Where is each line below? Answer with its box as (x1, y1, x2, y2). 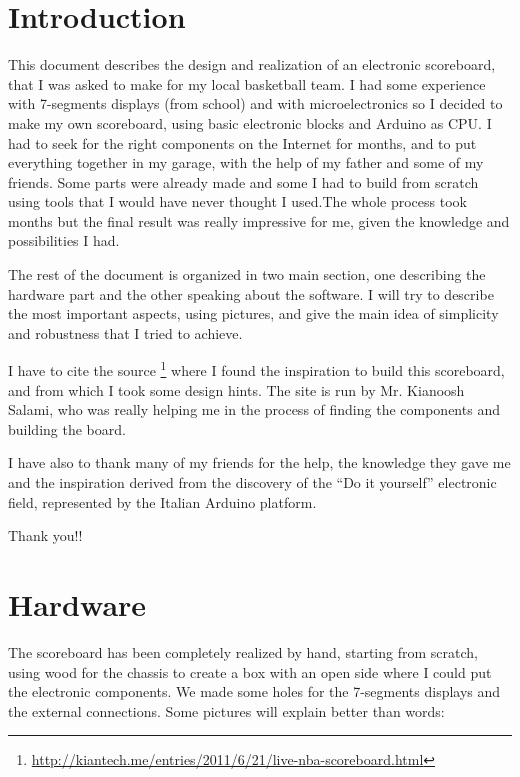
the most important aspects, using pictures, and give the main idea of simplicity (8, 303, 499, 324)
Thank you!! (8, 525, 83, 546)
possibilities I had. (8, 230, 120, 251)
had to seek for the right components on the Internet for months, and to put (8, 132, 477, 153)
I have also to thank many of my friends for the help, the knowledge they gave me (8, 452, 511, 473)
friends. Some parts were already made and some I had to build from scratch (8, 171, 479, 192)
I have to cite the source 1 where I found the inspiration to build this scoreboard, (8, 357, 505, 381)
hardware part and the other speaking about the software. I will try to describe (8, 283, 494, 304)
